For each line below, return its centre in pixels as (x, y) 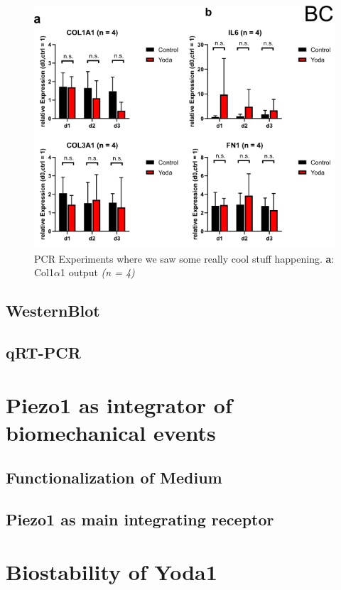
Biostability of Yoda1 (112, 571)
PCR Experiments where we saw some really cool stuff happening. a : (184, 258)
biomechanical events (111, 432)
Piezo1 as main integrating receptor (140, 519)
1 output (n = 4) (97, 272)
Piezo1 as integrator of (119, 404)
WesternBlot (53, 311)
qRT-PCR (43, 353)
